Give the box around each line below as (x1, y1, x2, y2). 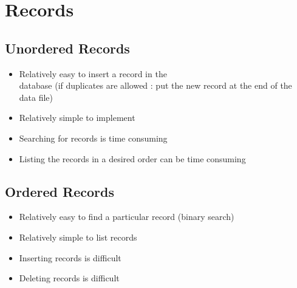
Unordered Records (5, 38, 130, 57)
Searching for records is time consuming (19, 131, 168, 144)
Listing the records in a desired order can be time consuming (19, 152, 246, 165)
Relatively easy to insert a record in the (19, 67, 167, 80)
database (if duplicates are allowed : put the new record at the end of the (19, 79, 292, 92)
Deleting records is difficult (19, 272, 120, 284)
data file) (19, 91, 53, 103)
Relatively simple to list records (19, 230, 137, 243)
